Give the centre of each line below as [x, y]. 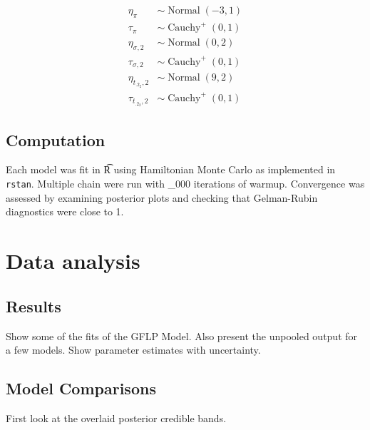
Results [34, 306]
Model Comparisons [81, 388]
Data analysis [73, 261]
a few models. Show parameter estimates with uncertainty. [133, 350]
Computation [56, 139]
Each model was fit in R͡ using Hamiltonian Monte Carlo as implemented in [171, 169]
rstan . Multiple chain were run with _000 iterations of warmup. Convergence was [185, 184]
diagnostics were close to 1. [65, 211]
